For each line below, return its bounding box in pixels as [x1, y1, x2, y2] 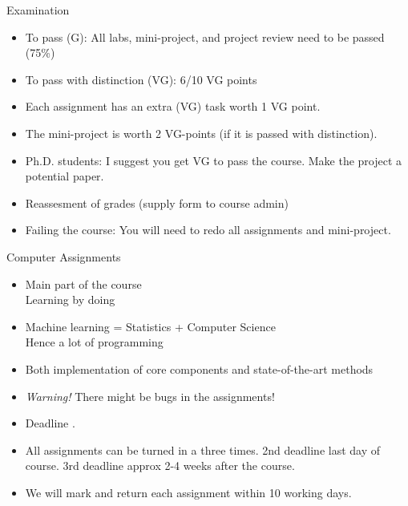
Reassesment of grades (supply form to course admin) [25, 194, 289, 211]
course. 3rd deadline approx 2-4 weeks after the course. [25, 457, 295, 474]
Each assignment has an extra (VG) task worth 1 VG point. [25, 98, 321, 115]
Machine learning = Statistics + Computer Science [25, 318, 276, 334]
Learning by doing [25, 291, 115, 308]
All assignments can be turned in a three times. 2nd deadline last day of [25, 441, 381, 458]
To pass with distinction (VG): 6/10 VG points [25, 71, 257, 87]
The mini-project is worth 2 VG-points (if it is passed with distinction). [25, 124, 378, 141]
